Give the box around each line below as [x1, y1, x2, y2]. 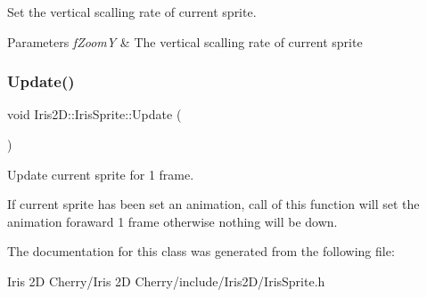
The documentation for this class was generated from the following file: [7, 242, 395, 261]
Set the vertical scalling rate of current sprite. [7, 3, 257, 20]
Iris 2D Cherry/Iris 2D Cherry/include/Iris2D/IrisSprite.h [7, 271, 325, 290]
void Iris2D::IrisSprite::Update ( [7, 105, 182, 124]
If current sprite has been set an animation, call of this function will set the [7, 195, 420, 213]
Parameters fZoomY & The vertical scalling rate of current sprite [7, 32, 363, 51]
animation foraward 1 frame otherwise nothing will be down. [7, 212, 338, 230]
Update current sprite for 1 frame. [7, 165, 194, 183]
